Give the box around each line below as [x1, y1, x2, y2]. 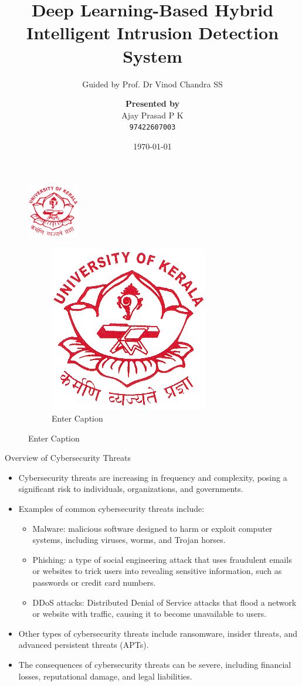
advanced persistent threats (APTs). [18, 639, 149, 651]
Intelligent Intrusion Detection [26, 21, 279, 45]
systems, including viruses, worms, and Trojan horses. [32, 534, 226, 546]
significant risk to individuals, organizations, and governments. [18, 483, 243, 495]
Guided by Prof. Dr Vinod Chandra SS [82, 77, 223, 90]
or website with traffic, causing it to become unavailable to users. [32, 607, 267, 620]
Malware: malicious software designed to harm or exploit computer [32, 522, 273, 534]
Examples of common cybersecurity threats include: [18, 502, 205, 514]
